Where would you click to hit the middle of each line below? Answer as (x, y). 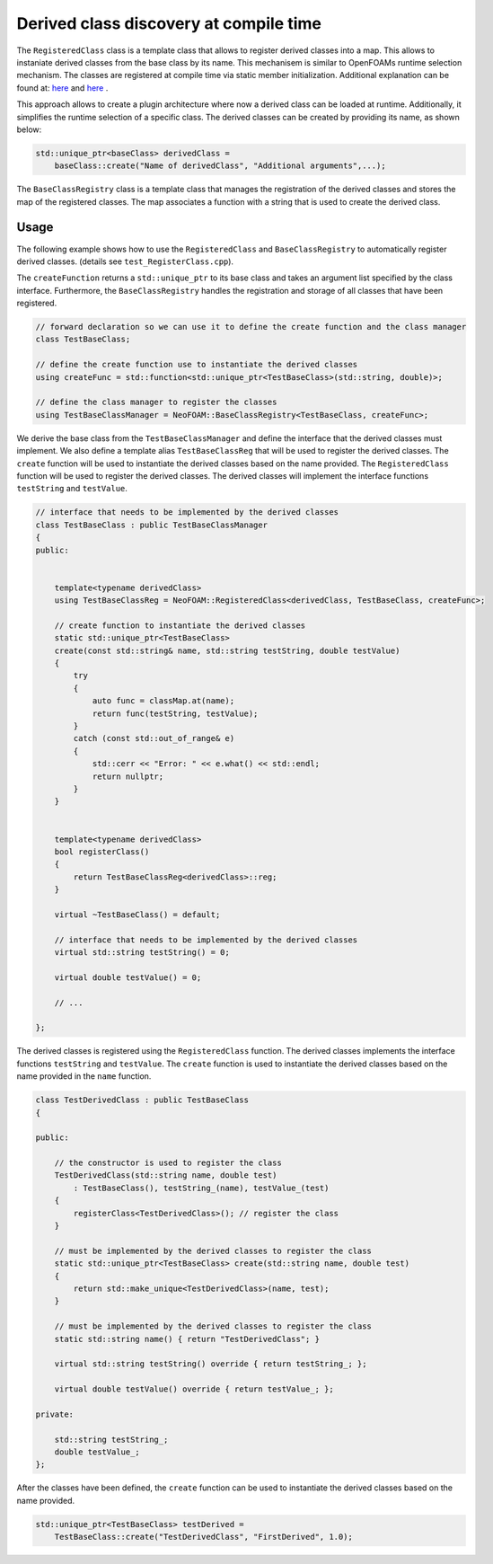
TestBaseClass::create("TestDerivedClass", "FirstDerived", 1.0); (204, 1537)
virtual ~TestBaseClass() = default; (137, 915)
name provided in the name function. (84, 1076)
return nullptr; (128, 776)
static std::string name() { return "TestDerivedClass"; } (187, 1339)
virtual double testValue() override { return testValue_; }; (194, 1389)
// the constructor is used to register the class (168, 1163)
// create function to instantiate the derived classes (180, 625)
